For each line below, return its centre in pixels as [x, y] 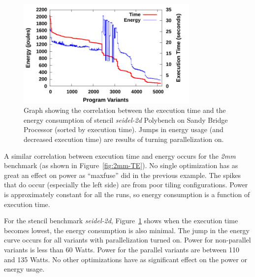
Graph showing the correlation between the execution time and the [125, 110]
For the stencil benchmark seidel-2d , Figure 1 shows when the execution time [121, 221]
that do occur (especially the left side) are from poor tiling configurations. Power [126, 185]
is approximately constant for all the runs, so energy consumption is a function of [127, 194]
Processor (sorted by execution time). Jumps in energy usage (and [124, 129]
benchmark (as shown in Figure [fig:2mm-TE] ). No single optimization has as [121, 165]
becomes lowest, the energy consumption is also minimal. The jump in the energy [127, 230]
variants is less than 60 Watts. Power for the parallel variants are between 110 [122, 249]
